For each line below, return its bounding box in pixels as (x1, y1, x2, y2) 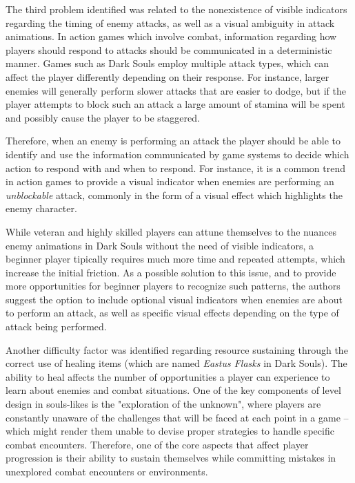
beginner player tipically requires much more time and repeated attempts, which (6, 252, 345, 266)
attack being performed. (6, 319, 107, 334)
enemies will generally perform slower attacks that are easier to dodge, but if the (6, 83, 347, 97)
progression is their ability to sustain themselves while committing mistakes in (6, 451, 336, 465)
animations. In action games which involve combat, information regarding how (6, 29, 337, 44)
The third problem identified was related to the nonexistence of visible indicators (6, 2, 347, 16)
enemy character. (6, 201, 77, 216)
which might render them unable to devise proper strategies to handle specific (6, 424, 334, 438)
